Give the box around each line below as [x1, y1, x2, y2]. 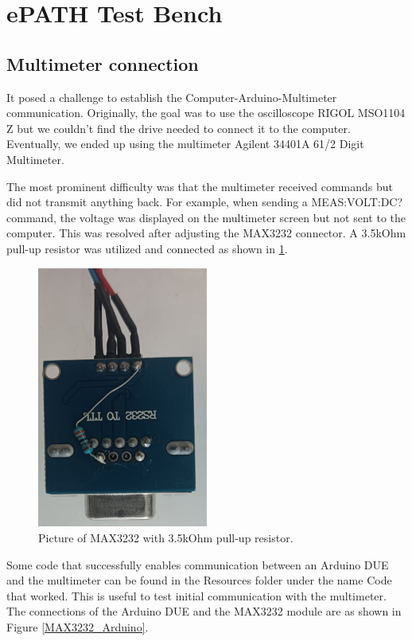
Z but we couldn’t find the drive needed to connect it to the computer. [6, 119, 351, 136]
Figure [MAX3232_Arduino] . [6, 619, 149, 635]
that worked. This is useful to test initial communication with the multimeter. [6, 587, 387, 604]
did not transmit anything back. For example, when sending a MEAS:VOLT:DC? [6, 193, 403, 210]
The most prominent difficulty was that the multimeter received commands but [6, 178, 394, 194]
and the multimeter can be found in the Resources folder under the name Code [6, 572, 392, 588]
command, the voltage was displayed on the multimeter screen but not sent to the [6, 209, 406, 225]
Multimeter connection [6, 51, 199, 76]
